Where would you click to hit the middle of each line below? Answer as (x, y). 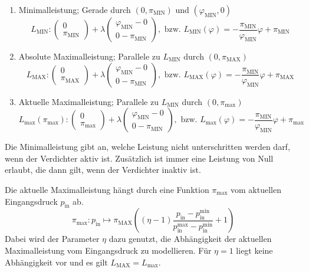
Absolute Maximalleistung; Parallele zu (89, 56)
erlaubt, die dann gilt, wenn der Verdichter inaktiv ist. (103, 170)
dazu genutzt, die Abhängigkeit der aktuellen (190, 239)
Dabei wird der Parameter (52, 239)
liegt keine (254, 250)
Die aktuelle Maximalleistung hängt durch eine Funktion (107, 189)
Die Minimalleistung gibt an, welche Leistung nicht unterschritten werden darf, (147, 147)
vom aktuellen (256, 189)
